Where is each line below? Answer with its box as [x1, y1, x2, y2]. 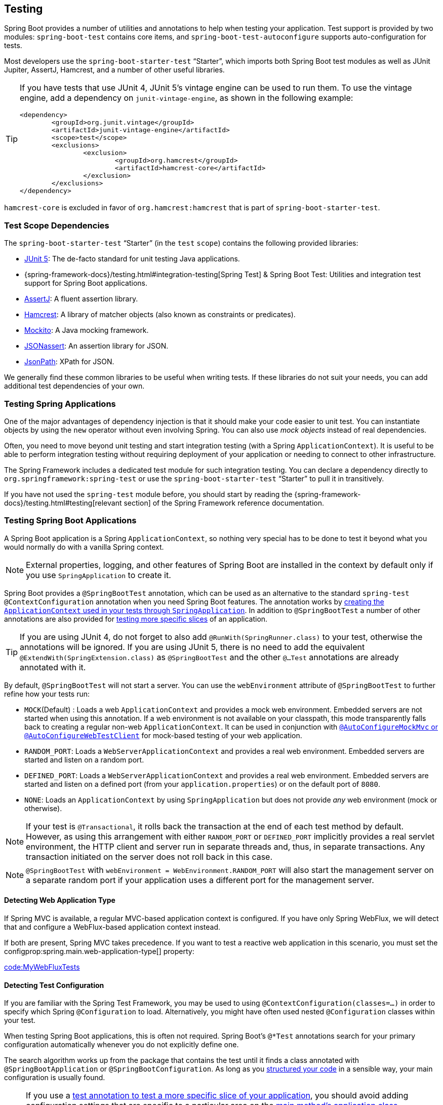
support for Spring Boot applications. [24, 279, 148, 288]
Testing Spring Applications [4, 398, 116, 409]
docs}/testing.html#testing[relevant [4, 498, 122, 507]
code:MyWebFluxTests [4, 962, 80, 971]
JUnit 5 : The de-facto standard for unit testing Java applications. [24, 254, 240, 263]
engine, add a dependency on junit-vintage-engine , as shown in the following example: [20, 93, 353, 103]
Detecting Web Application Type [4, 896, 115, 905]
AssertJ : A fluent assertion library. [24, 294, 138, 303]
